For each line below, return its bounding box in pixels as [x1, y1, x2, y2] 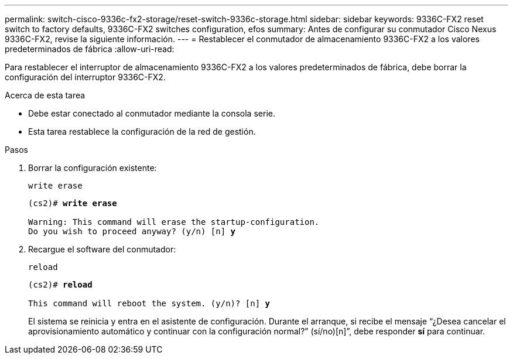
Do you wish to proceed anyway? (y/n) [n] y [28, 227, 236, 236]
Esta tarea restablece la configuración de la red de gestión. [28, 126, 256, 136]
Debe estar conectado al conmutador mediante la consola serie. [28, 108, 275, 118]
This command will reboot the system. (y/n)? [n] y [28, 299, 271, 308]
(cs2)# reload [28, 280, 93, 289]
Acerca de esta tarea [5, 90, 85, 100]
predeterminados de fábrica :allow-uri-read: [5, 44, 175, 54]
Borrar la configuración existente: [28, 163, 157, 173]
